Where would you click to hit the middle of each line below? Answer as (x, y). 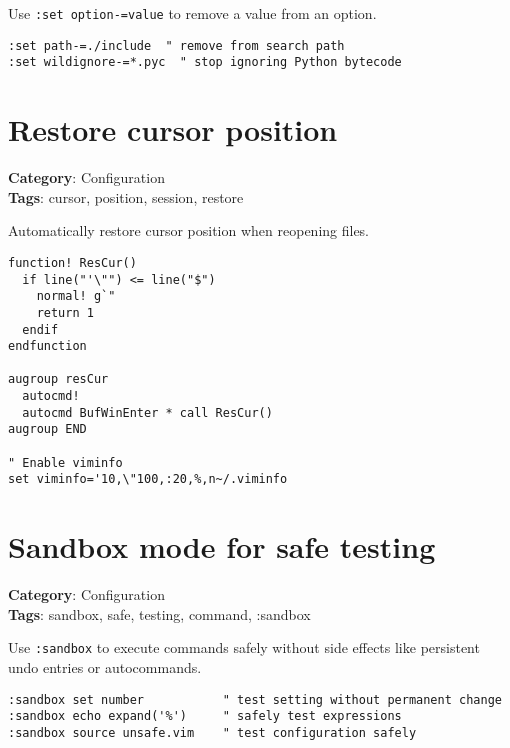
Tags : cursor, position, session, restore (126, 196)
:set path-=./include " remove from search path (176, 45)
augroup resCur (58, 379)
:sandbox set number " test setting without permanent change (255, 699)
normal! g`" (76, 296)
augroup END (47, 429)
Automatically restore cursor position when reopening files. (189, 230)
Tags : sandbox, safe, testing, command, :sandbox (159, 613)
